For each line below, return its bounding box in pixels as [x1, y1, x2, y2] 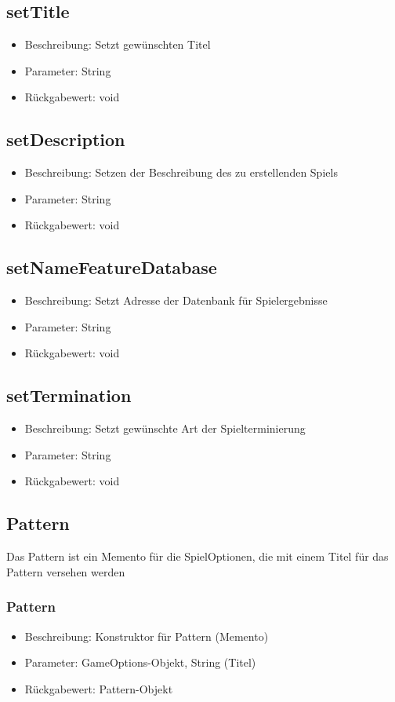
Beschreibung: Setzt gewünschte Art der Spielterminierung [24, 420, 306, 437]
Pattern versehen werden [6, 563, 125, 580]
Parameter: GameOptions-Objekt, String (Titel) [24, 654, 256, 671]
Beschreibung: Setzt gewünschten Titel [24, 36, 211, 53]
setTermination [6, 383, 132, 408]
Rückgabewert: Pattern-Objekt [24, 680, 173, 697]
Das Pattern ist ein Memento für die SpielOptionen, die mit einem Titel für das [6, 548, 389, 565]
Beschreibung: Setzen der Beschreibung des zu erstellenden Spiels [24, 164, 338, 181]
